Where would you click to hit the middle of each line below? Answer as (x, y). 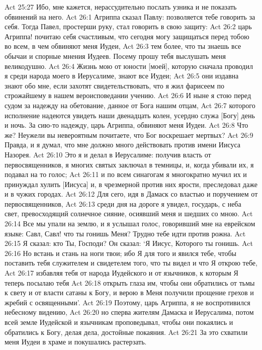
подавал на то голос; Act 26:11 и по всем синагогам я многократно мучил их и (126, 174)
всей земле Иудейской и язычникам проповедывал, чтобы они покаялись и (119, 322)
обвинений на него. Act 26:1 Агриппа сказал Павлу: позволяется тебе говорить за (130, 16)
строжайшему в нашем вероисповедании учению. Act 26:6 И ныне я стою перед (128, 95)
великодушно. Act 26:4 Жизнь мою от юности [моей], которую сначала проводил (129, 66)
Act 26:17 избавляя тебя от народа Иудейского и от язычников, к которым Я (121, 273)
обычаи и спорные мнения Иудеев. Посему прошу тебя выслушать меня (115, 56)
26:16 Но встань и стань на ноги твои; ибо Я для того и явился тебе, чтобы (120, 253)
